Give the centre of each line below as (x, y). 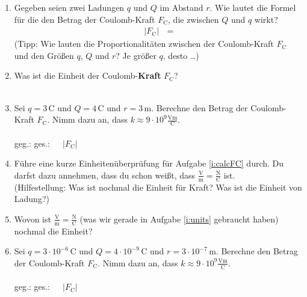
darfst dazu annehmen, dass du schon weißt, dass (105, 175)
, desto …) (181, 55)
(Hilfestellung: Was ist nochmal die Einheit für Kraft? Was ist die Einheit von (158, 187)
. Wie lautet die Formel (253, 7)
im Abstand (181, 7)
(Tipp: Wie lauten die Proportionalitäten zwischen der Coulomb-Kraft (144, 44)
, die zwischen (194, 19)
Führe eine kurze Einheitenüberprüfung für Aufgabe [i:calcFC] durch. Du (149, 163)
